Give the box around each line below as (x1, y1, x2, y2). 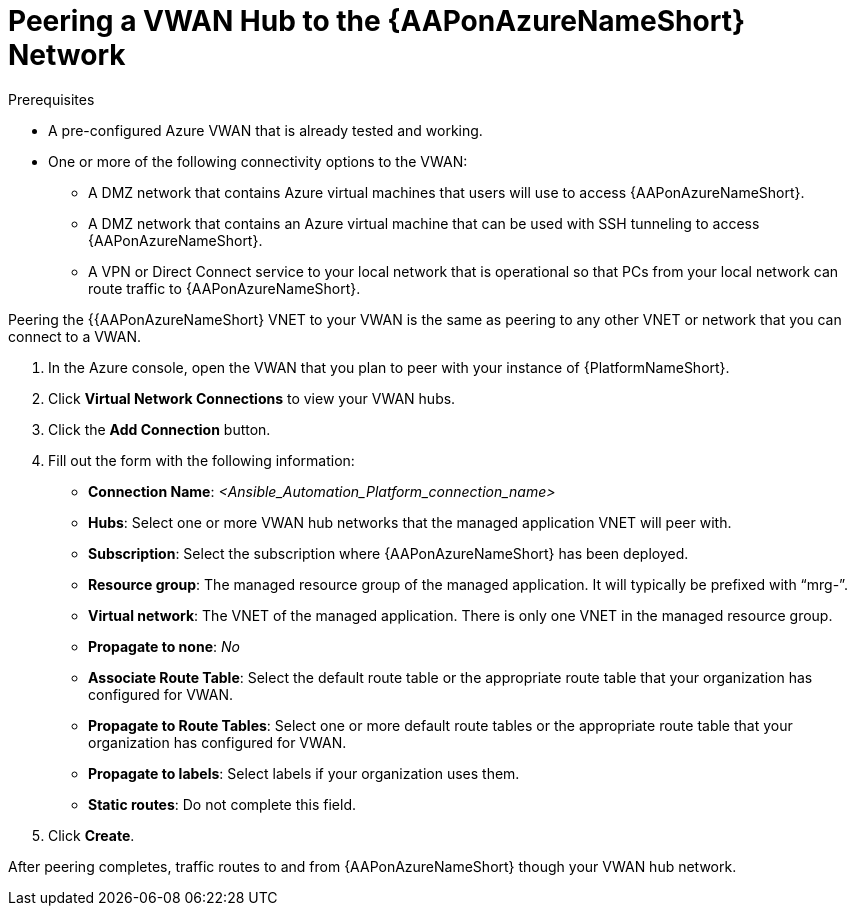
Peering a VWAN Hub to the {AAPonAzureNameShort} (8, 4, 746, 38)
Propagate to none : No (88, 637, 240, 655)
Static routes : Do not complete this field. (88, 795, 357, 813)
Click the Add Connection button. (48, 420, 271, 438)
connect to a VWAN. (8, 327, 142, 345)
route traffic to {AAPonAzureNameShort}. (88, 279, 361, 297)
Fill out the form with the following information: (48, 451, 355, 469)
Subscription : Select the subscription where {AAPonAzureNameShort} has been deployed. (88, 544, 689, 562)
